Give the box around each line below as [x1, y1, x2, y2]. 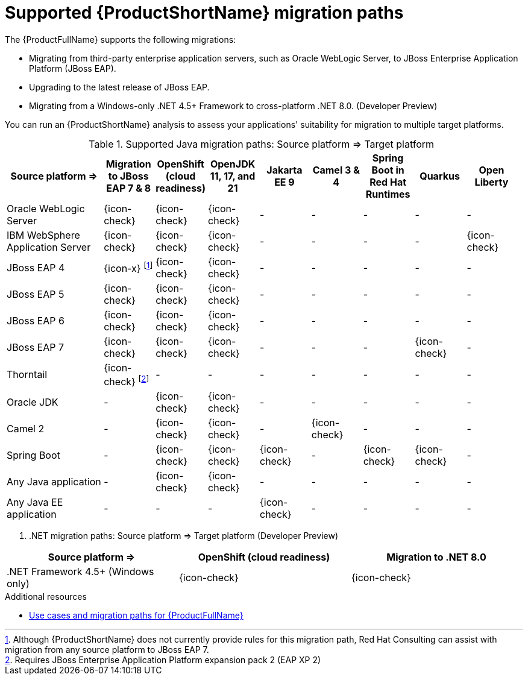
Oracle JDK [7, 396, 58, 409]
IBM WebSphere [7, 228, 80, 241]
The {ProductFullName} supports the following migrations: [5, 34, 236, 45]
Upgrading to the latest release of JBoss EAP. [29, 81, 210, 92]
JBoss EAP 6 [7, 314, 64, 327]
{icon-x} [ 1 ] [104, 260, 153, 275]
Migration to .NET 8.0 [386, 551, 486, 564]
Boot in [371, 163, 404, 176]
